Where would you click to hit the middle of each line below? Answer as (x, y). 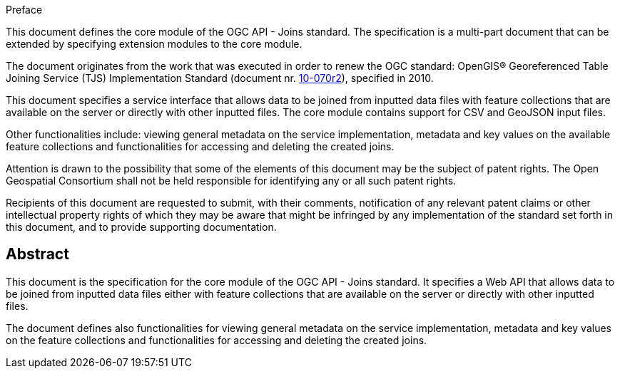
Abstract (37, 254)
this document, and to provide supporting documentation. (141, 227)
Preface (24, 10)
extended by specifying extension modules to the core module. (154, 44)
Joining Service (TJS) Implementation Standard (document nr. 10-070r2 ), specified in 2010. (220, 78)
